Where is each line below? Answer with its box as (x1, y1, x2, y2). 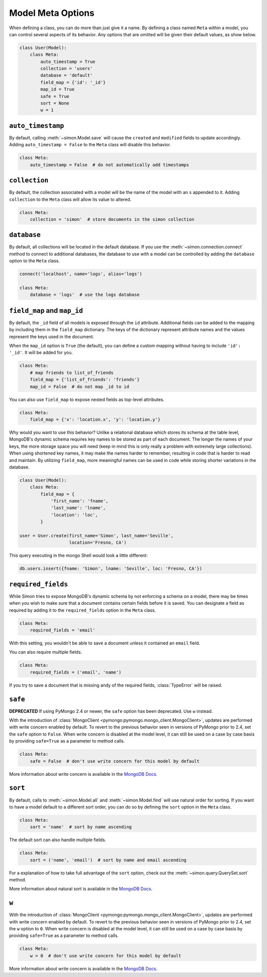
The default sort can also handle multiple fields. (9, 837, 106, 843)
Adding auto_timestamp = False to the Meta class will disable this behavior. (9, 142, 171, 148)
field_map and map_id (9, 306, 84, 315)
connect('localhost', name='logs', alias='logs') (19, 271, 142, 277)
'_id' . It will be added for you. (9, 349, 73, 355)
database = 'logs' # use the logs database (30, 292, 140, 297)
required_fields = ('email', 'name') (30, 669, 122, 675)
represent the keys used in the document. (9, 334, 94, 340)
